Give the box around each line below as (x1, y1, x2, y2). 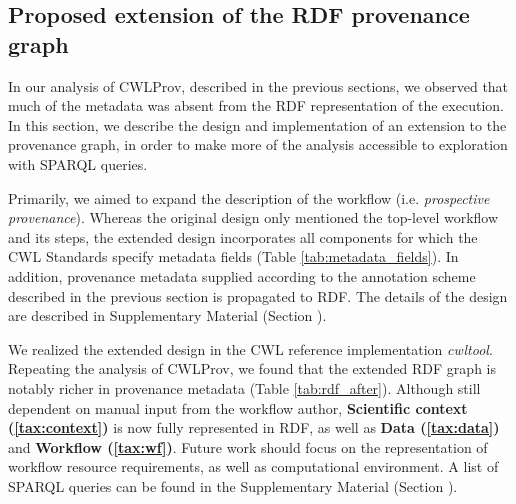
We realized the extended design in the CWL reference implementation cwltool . (8, 338, 493, 359)
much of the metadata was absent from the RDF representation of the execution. (8, 95, 504, 116)
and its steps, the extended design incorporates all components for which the (8, 226, 478, 247)
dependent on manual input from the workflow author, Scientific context (8, 397, 468, 418)
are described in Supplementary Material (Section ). (8, 305, 327, 326)
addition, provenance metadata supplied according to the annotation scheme (8, 265, 476, 286)
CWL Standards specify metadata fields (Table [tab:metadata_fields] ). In (8, 246, 459, 267)
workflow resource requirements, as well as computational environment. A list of (8, 456, 499, 477)
